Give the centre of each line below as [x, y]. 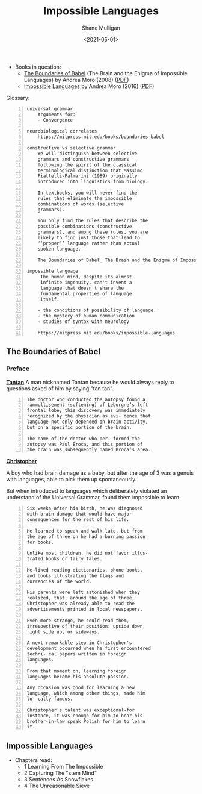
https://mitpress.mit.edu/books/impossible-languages [106, 333]
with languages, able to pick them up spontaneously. [72, 480]
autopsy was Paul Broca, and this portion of [85, 444]
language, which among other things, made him [86, 693]
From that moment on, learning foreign [77, 671]
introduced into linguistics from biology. [93, 182]
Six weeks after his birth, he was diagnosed [85, 508]
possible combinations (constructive [85, 227]
